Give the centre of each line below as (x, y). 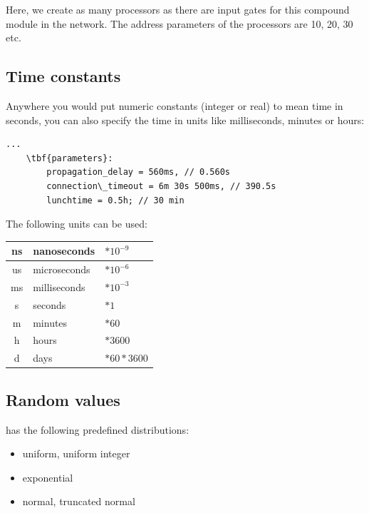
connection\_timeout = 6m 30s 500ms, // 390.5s (161, 186)
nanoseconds (64, 251)
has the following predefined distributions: (98, 429)
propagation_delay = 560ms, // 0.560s (138, 172)
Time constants (63, 76)
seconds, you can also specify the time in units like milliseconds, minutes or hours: (185, 120)
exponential (48, 477)
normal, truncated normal (79, 501)
